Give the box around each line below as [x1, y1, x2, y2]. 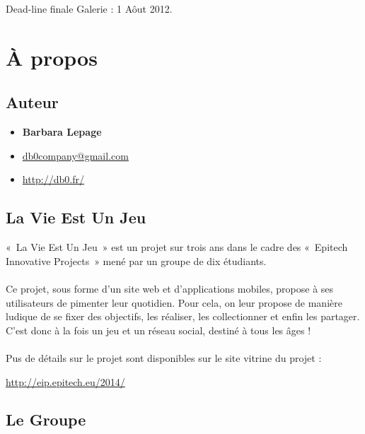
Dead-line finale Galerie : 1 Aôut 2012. [6, 1, 173, 16]
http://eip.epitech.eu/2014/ [6, 374, 125, 389]
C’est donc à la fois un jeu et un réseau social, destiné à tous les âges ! [6, 322, 311, 337]
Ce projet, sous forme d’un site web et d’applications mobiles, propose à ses [6, 281, 334, 295]
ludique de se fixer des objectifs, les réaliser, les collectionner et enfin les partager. [6, 309, 360, 324]
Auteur [6, 91, 59, 113]
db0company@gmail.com [22, 148, 129, 163]
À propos [6, 42, 98, 71]
